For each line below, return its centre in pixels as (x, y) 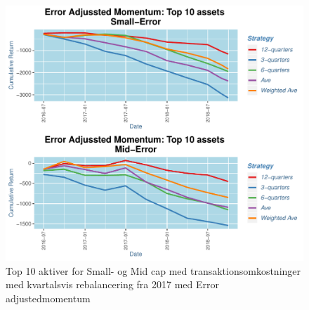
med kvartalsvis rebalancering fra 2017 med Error (112, 284)
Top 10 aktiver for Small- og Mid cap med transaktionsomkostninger (153, 270)
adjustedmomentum (48, 298)
